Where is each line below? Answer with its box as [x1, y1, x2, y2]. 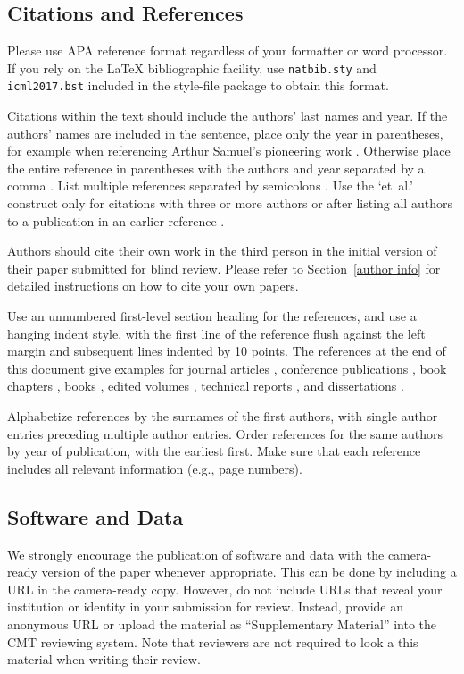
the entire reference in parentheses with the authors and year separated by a [7, 158, 425, 177]
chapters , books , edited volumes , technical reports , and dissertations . [7, 376, 404, 395]
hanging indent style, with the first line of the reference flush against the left [7, 324, 426, 342]
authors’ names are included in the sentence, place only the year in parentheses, [7, 123, 443, 142]
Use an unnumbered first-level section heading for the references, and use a [7, 307, 417, 325]
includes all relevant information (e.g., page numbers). [7, 459, 302, 477]
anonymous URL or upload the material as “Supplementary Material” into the [7, 614, 436, 633]
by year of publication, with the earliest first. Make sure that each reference [7, 442, 421, 460]
